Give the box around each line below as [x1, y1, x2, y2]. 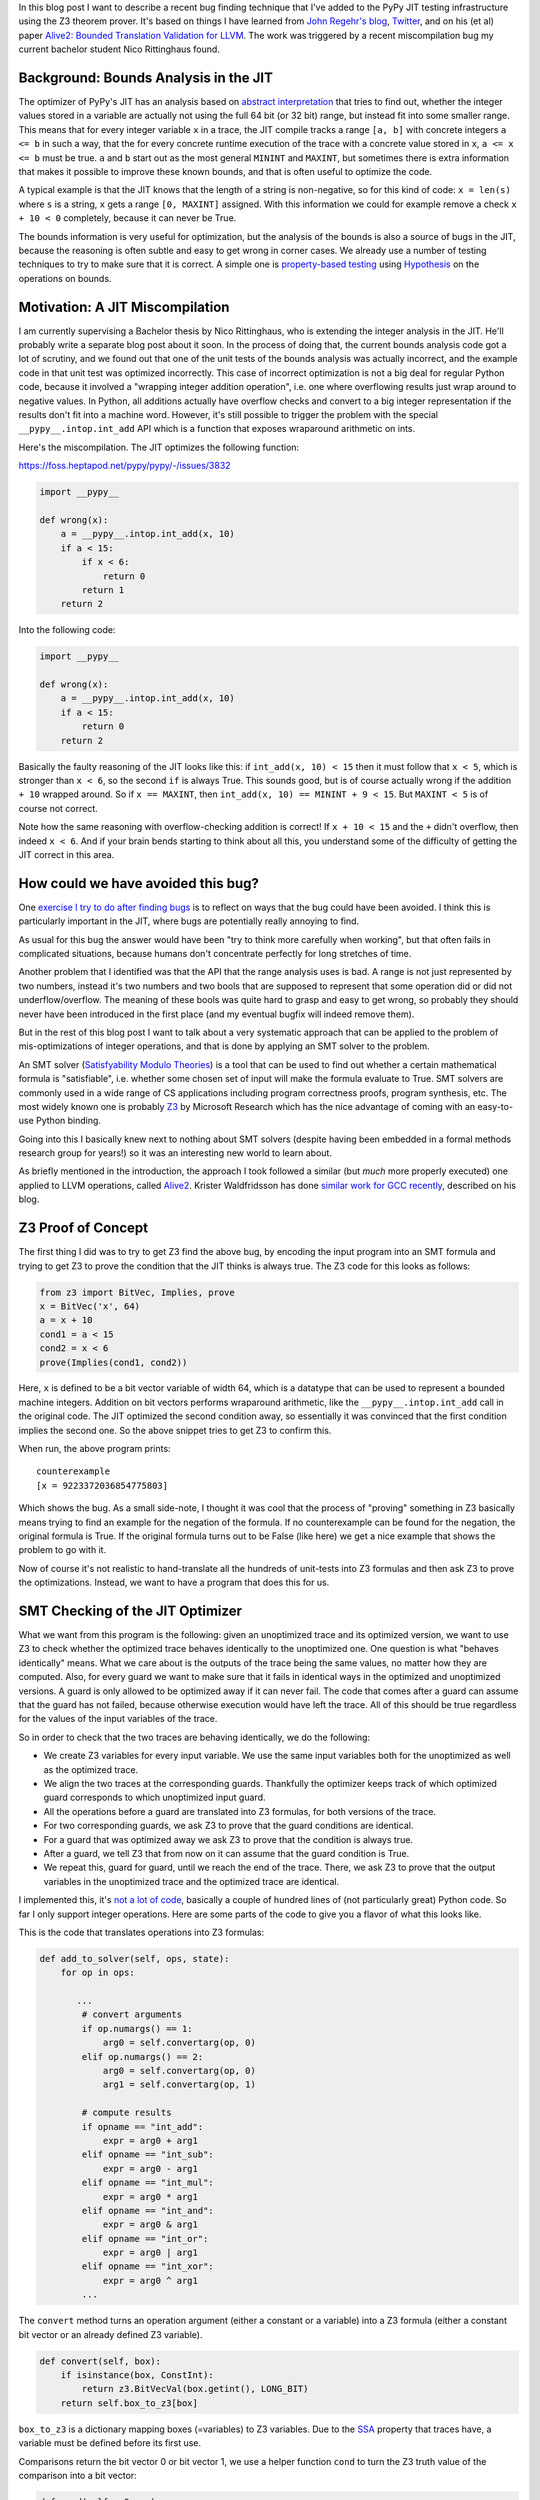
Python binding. [35, 1115, 102, 1127]
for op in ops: [60, 1967, 135, 1979]
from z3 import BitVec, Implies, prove [39, 1286, 235, 1298]
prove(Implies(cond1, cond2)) [39, 1356, 188, 1368]
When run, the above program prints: [18, 1443, 171, 1455]
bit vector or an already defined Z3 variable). [18, 2328, 203, 2340]
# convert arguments [81, 2009, 183, 2020]
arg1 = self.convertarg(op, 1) [102, 2079, 257, 2090]
